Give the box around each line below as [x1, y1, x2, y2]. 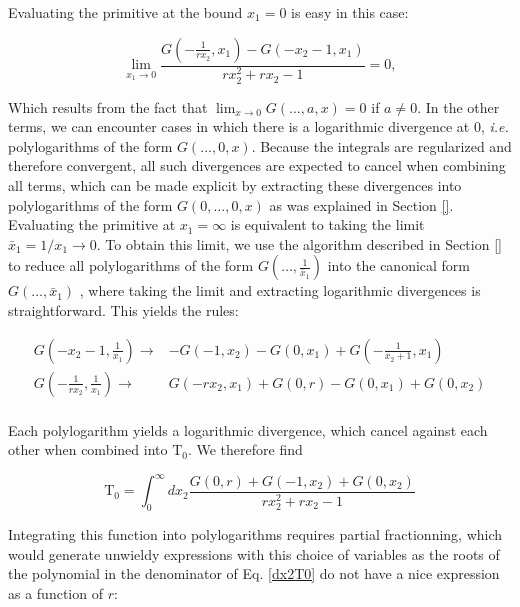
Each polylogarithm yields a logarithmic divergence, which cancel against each [8, 419, 488, 440]
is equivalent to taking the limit [230, 214, 425, 235]
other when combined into [8, 439, 168, 460]
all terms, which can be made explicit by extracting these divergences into [8, 175, 462, 196]
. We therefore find [187, 439, 303, 460]
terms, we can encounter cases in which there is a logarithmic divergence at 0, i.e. [8, 116, 509, 137]
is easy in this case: [291, 2, 409, 22]
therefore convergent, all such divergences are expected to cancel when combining [8, 155, 506, 176]
